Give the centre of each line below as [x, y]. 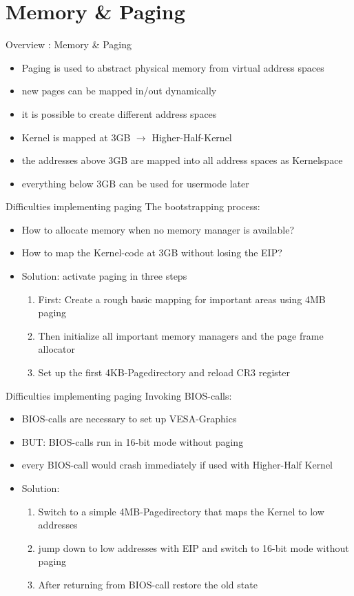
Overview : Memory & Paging [69, 44]
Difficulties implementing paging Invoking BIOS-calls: [119, 395]
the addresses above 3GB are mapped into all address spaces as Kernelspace [182, 160]
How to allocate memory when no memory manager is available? [158, 229]
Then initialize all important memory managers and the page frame [181, 335]
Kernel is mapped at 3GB [76, 137]
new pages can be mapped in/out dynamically [119, 91]
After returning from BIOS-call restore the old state [148, 584]
